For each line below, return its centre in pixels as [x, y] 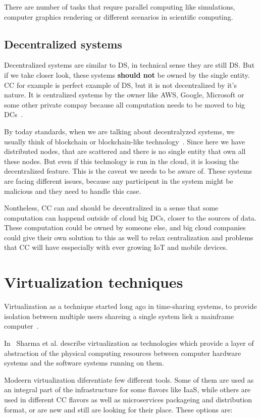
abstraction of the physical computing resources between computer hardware [123, 353]
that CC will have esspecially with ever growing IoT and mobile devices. [116, 247]
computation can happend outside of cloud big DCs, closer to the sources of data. [130, 217]
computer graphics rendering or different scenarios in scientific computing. [119, 16]
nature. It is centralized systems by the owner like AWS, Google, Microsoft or [124, 95]
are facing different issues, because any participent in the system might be [119, 180]
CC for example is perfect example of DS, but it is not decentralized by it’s [120, 85]
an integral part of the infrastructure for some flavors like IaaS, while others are [127, 389]
